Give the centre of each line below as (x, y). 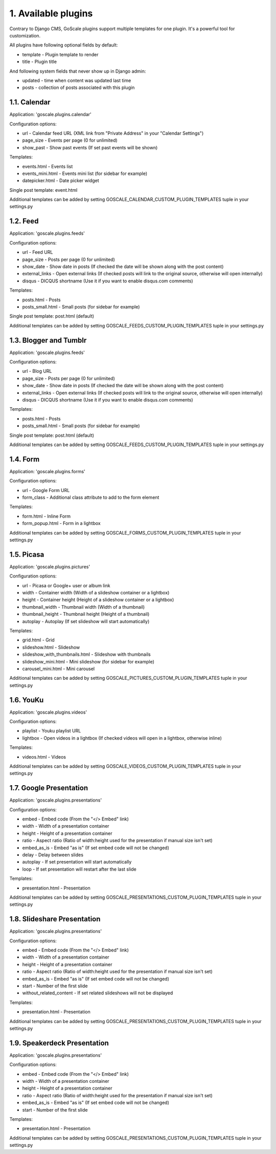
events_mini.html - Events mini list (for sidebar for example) (85, 173)
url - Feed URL (38, 252)
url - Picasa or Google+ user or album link (66, 585)
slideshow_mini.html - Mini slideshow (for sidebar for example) (88, 661)
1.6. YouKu (27, 700)
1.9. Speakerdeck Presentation (59, 1043)
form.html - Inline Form (47, 516)
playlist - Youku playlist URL (52, 731)
